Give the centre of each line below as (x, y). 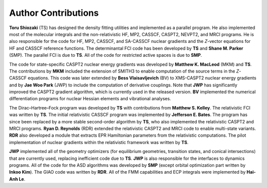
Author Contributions (54, 13)
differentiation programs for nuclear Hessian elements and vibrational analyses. (90, 99)
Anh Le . (17, 179)
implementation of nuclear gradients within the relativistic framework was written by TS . (99, 142)
